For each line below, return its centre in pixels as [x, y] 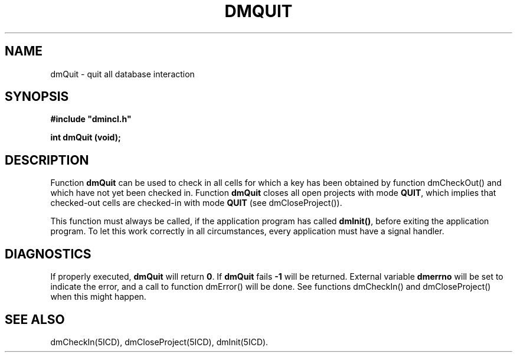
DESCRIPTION [47, 160]
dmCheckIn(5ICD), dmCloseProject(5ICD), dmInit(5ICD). [159, 342]
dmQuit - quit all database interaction [122, 74]
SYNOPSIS [37, 97]
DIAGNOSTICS [48, 254]
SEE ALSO [35, 319]
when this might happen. [98, 297]
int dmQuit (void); [86, 137]
